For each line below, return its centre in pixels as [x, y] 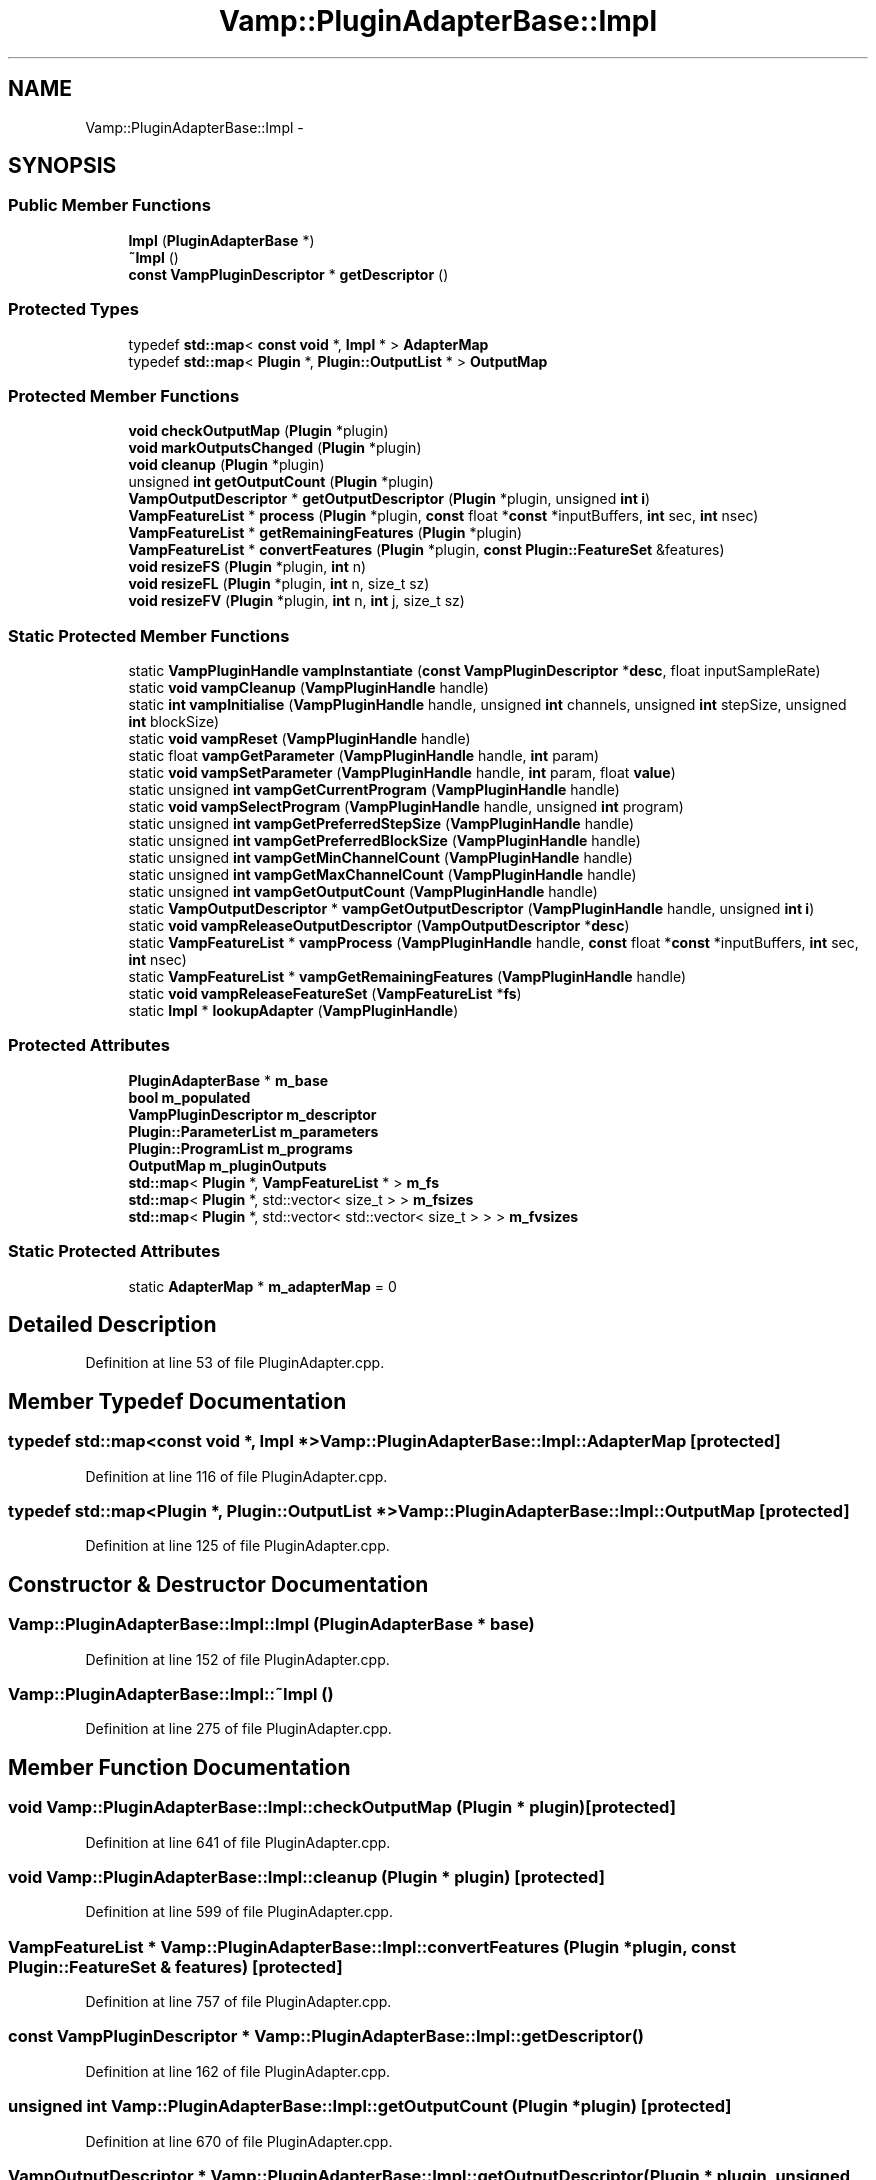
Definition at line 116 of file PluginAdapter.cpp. [236, 1476]
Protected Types [73, 309]
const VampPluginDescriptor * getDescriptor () [288, 274]
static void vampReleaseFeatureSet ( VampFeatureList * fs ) [325, 994]
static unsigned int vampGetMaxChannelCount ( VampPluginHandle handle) [382, 875]
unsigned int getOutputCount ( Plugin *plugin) [281, 482]
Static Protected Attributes [114, 1251]
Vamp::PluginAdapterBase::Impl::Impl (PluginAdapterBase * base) [271, 1624]
